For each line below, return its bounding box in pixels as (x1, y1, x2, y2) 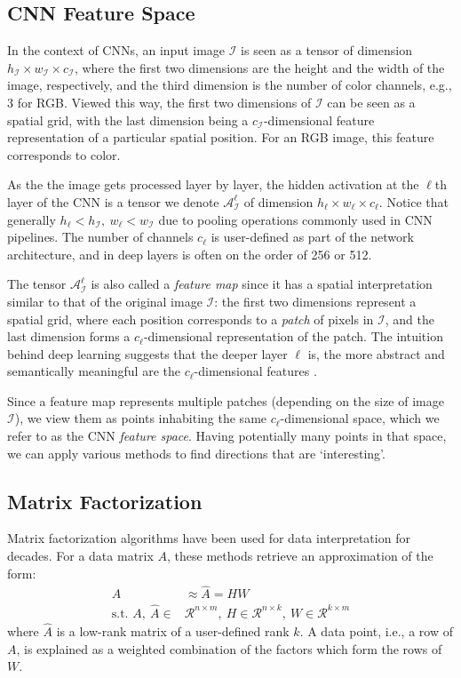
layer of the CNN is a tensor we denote (7, 192, 219, 211)
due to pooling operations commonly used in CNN (158, 210, 433, 228)
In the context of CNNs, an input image (7, 41, 226, 60)
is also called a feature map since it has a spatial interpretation (91, 275, 433, 293)
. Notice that (378, 192, 449, 211)
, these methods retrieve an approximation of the (167, 546, 433, 565)
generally (7, 210, 56, 228)
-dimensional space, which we (280, 409, 440, 427)
